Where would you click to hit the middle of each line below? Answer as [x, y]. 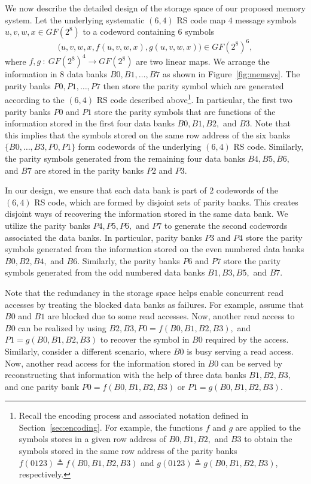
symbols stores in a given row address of [92, 439]
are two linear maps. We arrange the [203, 61]
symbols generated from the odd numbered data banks [105, 272]
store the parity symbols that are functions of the [185, 111]
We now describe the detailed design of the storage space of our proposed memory [155, 8]
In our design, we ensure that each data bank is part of [106, 190]
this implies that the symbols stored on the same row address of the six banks [148, 134]
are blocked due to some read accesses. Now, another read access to [171, 316]
